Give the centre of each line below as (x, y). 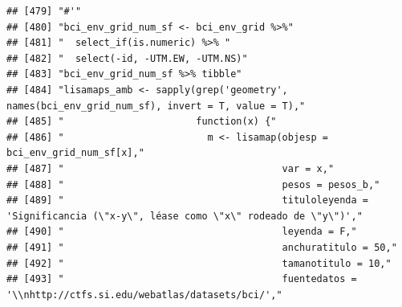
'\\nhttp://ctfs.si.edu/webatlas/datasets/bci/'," (144, 295)
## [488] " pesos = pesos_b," (193, 184)
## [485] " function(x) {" (142, 122)
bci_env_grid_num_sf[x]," (75, 153)
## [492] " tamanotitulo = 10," (199, 263)
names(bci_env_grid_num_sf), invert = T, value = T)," (156, 106)
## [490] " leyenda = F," (182, 232)
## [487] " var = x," (171, 168)
